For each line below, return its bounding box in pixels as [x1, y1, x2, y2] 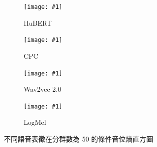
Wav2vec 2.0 [24, 84, 62, 94]
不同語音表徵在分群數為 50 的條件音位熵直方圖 [4, 134, 154, 144]
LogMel [24, 117, 46, 127]
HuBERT [24, 17, 52, 28]
